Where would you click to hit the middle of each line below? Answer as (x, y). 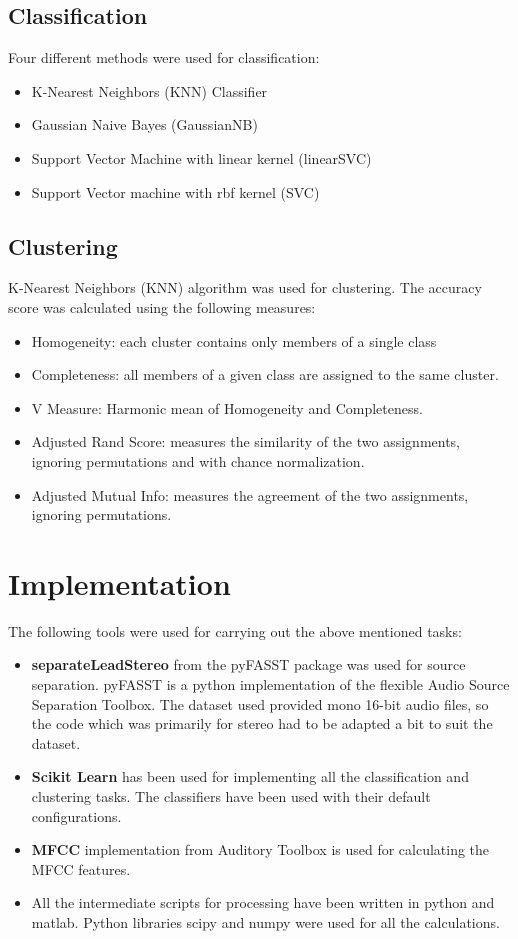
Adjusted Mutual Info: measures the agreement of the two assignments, (250, 494)
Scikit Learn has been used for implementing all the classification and (250, 776)
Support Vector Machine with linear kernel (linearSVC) (201, 157)
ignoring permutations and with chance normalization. (198, 460)
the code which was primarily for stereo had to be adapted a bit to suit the (262, 723)
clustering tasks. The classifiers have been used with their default (231, 796)
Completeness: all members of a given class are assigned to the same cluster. (265, 374)
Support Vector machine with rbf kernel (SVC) (175, 191)
